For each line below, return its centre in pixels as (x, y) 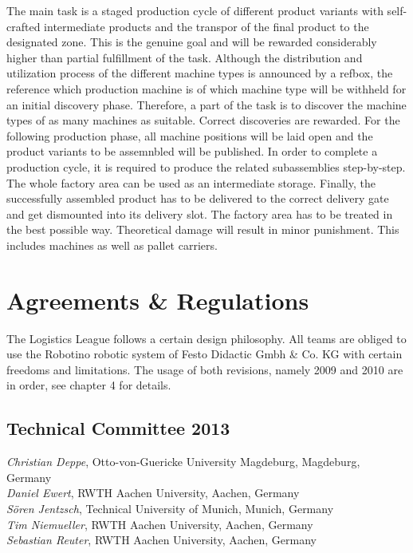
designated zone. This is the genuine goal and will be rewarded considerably (192, 42)
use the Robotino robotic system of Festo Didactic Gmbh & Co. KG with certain (205, 354)
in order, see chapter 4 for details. (89, 385)
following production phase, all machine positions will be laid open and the (190, 135)
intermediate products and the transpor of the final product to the (206, 26)
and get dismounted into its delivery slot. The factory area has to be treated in (200, 213)
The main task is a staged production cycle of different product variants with (195, 10)
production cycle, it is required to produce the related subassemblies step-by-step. (206, 166)
